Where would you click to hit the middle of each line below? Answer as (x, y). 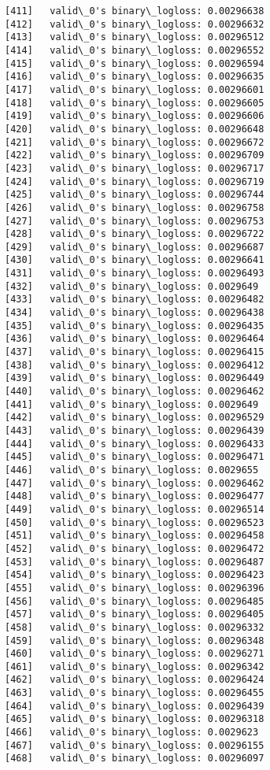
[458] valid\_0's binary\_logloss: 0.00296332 (135, 627)
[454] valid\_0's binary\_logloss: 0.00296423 (135, 575)
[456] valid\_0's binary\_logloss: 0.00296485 (135, 601)
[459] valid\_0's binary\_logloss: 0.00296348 (135, 640)
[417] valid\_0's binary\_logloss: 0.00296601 (135, 89)
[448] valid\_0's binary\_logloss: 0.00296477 (135, 496)
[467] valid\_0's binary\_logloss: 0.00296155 (135, 745)
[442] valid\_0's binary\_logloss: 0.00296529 (135, 418)
